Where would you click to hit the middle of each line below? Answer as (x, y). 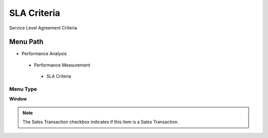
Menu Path (26, 42)
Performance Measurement (62, 65)
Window (18, 99)
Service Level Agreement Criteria (43, 28)
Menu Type (23, 89)
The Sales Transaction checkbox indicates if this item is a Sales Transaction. (100, 122)
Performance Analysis (44, 54)
